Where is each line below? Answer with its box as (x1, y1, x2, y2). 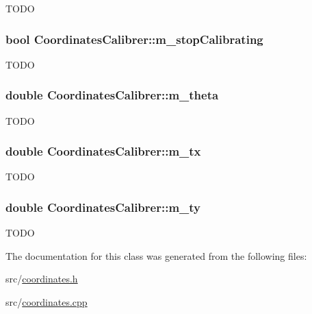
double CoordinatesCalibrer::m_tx (5, 143, 201, 160)
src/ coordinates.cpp (5, 295, 88, 309)
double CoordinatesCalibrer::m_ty (5, 198, 200, 215)
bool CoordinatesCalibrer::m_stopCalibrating (5, 30, 263, 47)
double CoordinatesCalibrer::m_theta (5, 86, 219, 104)
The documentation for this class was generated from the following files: (5, 248, 307, 263)
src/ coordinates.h (5, 271, 78, 286)
